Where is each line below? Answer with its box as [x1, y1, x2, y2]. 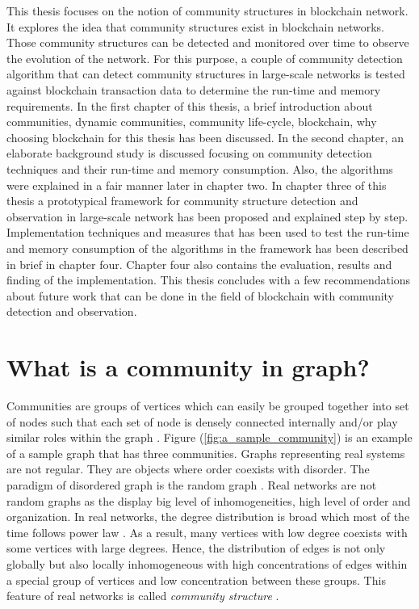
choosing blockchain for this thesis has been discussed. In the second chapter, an [6, 128, 404, 145]
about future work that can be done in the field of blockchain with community [6, 287, 395, 304]
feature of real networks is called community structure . [6, 587, 279, 604]
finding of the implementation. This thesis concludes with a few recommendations [6, 271, 411, 288]
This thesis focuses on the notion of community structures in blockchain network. [6, 2, 409, 19]
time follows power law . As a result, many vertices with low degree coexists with [6, 523, 408, 540]
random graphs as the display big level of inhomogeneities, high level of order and [6, 492, 411, 509]
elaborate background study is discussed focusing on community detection [6, 145, 372, 162]
